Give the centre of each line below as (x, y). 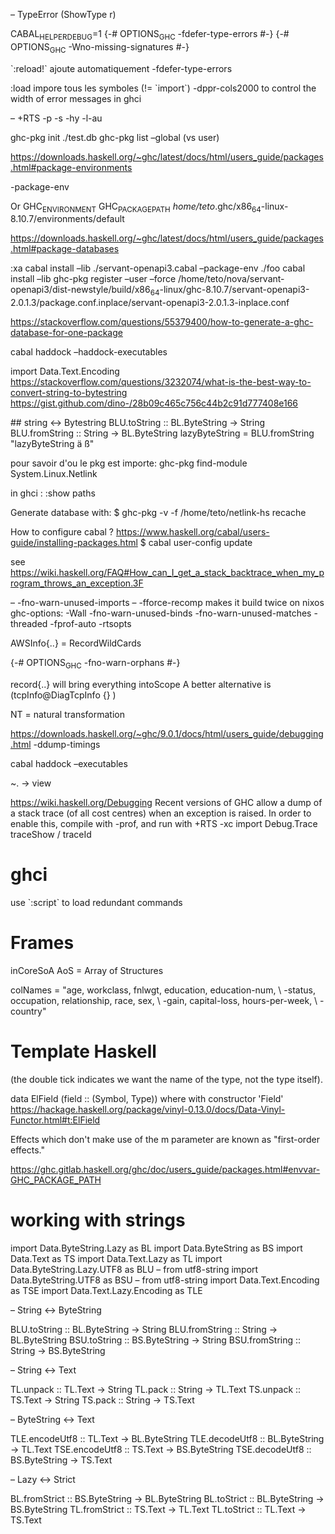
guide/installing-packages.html (74, 543)
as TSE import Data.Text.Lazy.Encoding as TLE (106, 1290)
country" (28, 1011)
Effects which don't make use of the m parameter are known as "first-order (165, 1139)
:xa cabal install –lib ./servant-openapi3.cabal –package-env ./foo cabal (158, 268)
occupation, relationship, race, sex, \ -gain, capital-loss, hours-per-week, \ (164, 1000)
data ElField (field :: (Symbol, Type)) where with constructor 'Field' (147, 1098)
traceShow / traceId (51, 834)
